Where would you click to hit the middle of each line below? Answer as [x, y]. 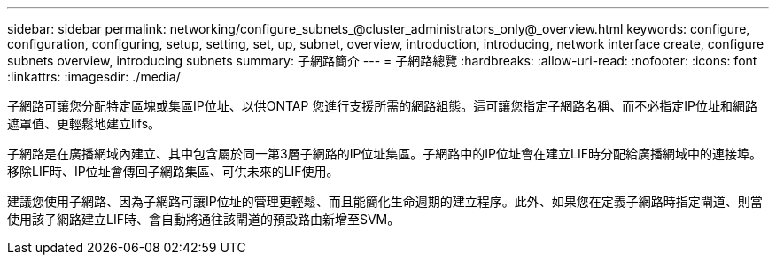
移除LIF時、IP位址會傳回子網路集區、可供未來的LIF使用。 [173, 171]
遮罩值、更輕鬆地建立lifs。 [84, 123]
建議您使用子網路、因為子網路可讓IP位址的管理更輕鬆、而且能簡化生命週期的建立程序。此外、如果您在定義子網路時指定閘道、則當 [385, 201]
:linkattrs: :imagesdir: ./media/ [94, 77]
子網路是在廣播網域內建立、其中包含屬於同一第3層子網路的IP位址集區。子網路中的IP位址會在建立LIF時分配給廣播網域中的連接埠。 [384, 154]
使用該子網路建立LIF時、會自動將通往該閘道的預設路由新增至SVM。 [204, 219]
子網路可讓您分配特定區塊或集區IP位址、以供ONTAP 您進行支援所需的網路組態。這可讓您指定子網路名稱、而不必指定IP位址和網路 [383, 106]
